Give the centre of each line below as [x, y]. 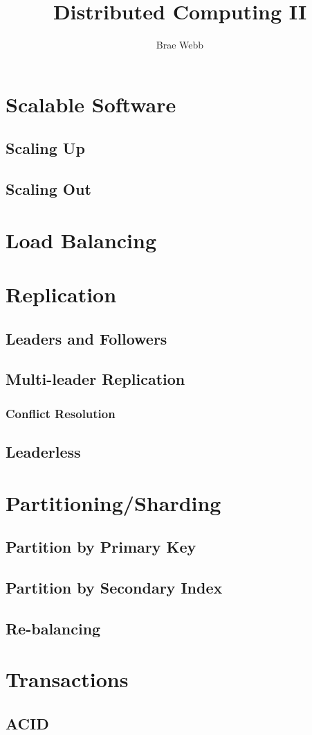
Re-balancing [53, 628]
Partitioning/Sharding [113, 502]
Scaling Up [45, 148]
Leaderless [43, 452]
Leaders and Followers [86, 338]
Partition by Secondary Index [114, 587]
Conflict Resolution [61, 413]
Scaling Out [48, 189]
